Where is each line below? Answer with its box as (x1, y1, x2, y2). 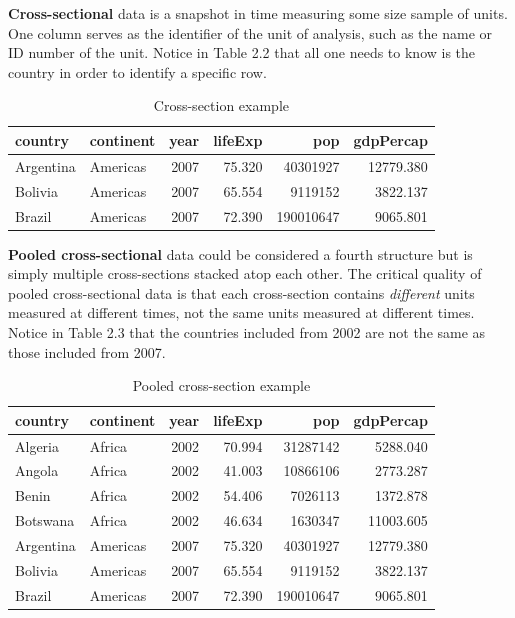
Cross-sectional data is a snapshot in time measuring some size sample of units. (8, 3, 508, 23)
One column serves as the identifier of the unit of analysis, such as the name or (8, 22, 493, 43)
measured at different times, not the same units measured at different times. (8, 302, 475, 323)
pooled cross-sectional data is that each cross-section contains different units (8, 282, 475, 303)
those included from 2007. (8, 341, 166, 362)
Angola (15, 460, 59, 481)
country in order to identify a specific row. (8, 61, 267, 82)
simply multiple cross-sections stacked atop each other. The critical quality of (8, 263, 482, 284)
